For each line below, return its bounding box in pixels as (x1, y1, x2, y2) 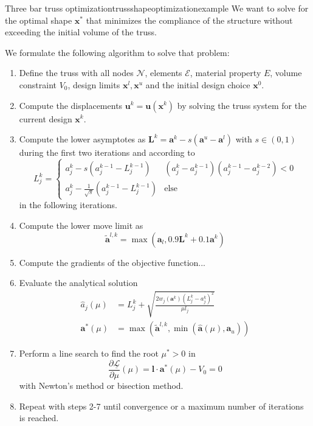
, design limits (67, 78, 120, 91)
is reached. (19, 411, 59, 424)
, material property (190, 66, 261, 79)
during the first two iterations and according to (19, 146, 195, 159)
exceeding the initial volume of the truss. (5, 26, 157, 38)
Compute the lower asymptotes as (19, 133, 146, 145)
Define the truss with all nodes (19, 66, 134, 79)
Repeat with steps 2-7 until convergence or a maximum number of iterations (19, 399, 304, 412)
